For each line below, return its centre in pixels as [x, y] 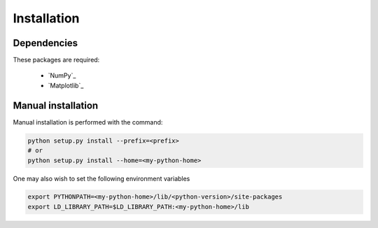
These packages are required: [56, 60]
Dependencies [45, 43]
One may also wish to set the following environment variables [101, 178]
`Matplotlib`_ [66, 85]
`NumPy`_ [62, 76]
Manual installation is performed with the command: [88, 122]
